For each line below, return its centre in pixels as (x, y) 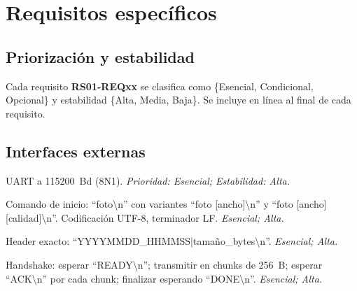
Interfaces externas (76, 151)
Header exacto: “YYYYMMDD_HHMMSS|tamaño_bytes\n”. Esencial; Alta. (172, 241)
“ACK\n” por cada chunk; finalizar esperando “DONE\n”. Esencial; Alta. (164, 278)
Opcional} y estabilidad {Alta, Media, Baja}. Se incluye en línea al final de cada (178, 100)
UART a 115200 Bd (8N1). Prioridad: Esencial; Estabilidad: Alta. (148, 180)
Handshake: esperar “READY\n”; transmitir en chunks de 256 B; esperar (164, 264)
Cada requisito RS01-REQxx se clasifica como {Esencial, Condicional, (160, 86)
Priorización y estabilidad (100, 56)
